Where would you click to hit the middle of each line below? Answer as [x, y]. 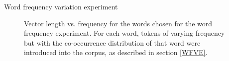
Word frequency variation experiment [61, 6]
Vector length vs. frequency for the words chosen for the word [118, 23]
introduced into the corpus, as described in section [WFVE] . [116, 52]
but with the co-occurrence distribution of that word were [112, 42]
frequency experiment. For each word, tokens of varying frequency [124, 33]
